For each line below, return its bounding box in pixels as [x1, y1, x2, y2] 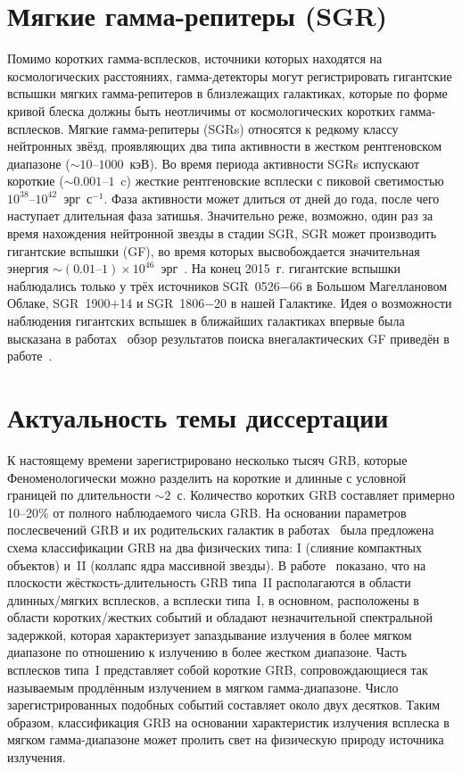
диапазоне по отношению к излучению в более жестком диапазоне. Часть [7, 643, 407, 661]
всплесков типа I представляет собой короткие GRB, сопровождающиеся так [7, 660, 428, 679]
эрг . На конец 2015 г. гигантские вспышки [161, 259, 401, 278]
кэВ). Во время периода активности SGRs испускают [129, 154, 420, 172]
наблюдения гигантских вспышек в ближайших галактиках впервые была [7, 311, 405, 330]
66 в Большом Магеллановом [289, 276, 448, 295]
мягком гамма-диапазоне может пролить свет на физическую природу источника [7, 730, 444, 749]
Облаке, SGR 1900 [7, 294, 111, 312]
